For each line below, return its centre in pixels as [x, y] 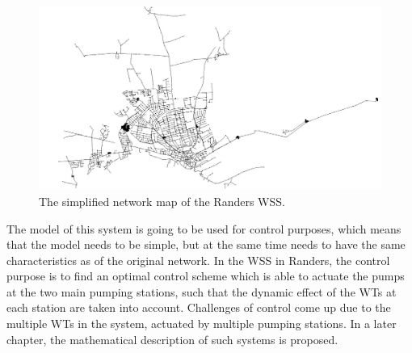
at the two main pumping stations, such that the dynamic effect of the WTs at [202, 291]
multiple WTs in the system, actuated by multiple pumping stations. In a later [202, 324]
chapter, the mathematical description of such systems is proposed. [172, 339]
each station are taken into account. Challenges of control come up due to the [199, 307]
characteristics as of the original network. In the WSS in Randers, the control [198, 260]
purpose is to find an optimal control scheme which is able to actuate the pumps [206, 276]
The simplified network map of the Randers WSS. [162, 201]
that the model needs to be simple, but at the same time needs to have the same [206, 244]
